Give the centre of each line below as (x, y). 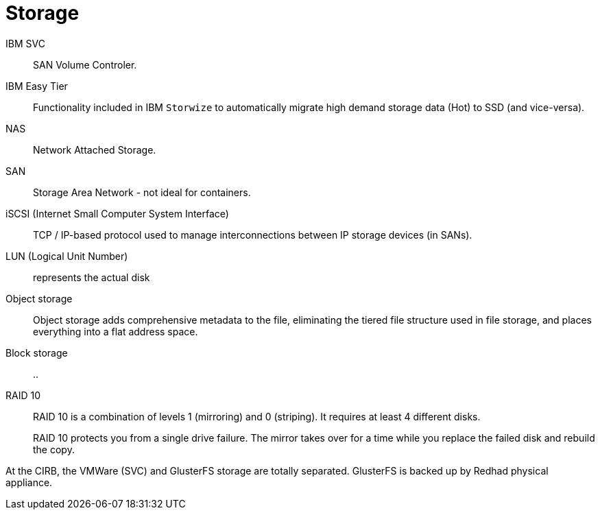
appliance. (29, 482)
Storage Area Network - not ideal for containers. (142, 192)
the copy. (54, 449)
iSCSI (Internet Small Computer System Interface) (117, 213)
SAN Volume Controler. (85, 64)
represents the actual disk (92, 277)
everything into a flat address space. (116, 331)
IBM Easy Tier (37, 86)
